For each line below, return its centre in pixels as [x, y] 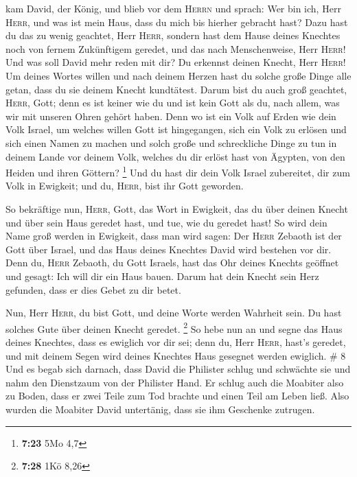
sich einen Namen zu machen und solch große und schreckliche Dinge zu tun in [171, 142]
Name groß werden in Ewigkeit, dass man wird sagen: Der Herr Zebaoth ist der [174, 236]
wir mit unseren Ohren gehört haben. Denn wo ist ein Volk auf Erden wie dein [171, 116]
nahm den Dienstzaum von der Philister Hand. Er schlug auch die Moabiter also [175, 382]
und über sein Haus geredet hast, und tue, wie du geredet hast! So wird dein [166, 222]
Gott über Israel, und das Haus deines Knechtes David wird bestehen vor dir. [169, 249]
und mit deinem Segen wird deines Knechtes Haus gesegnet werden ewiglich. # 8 [176, 355]
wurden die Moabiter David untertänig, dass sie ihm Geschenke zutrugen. [160, 409]
